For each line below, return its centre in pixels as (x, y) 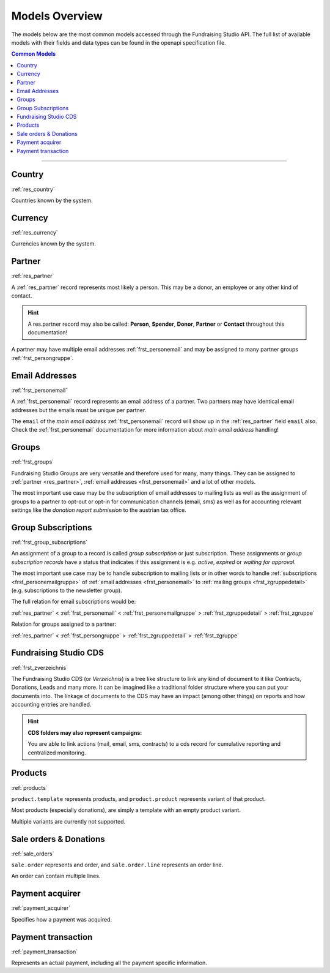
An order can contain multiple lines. (56, 876)
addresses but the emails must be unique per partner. (79, 410)
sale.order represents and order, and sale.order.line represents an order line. (117, 865)
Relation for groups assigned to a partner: (64, 624)
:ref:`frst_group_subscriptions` (50, 543)
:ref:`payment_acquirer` (41, 908)
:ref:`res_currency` (35, 232)
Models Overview (57, 16)
